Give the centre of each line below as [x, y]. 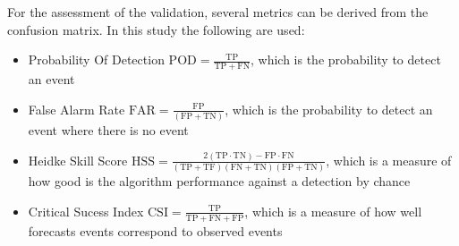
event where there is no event [108, 129]
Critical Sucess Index [86, 211]
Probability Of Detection [96, 59]
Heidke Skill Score [78, 160]
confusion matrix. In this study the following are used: [156, 29]
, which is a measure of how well [333, 211]
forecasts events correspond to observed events [155, 230]
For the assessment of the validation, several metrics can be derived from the [218, 12]
